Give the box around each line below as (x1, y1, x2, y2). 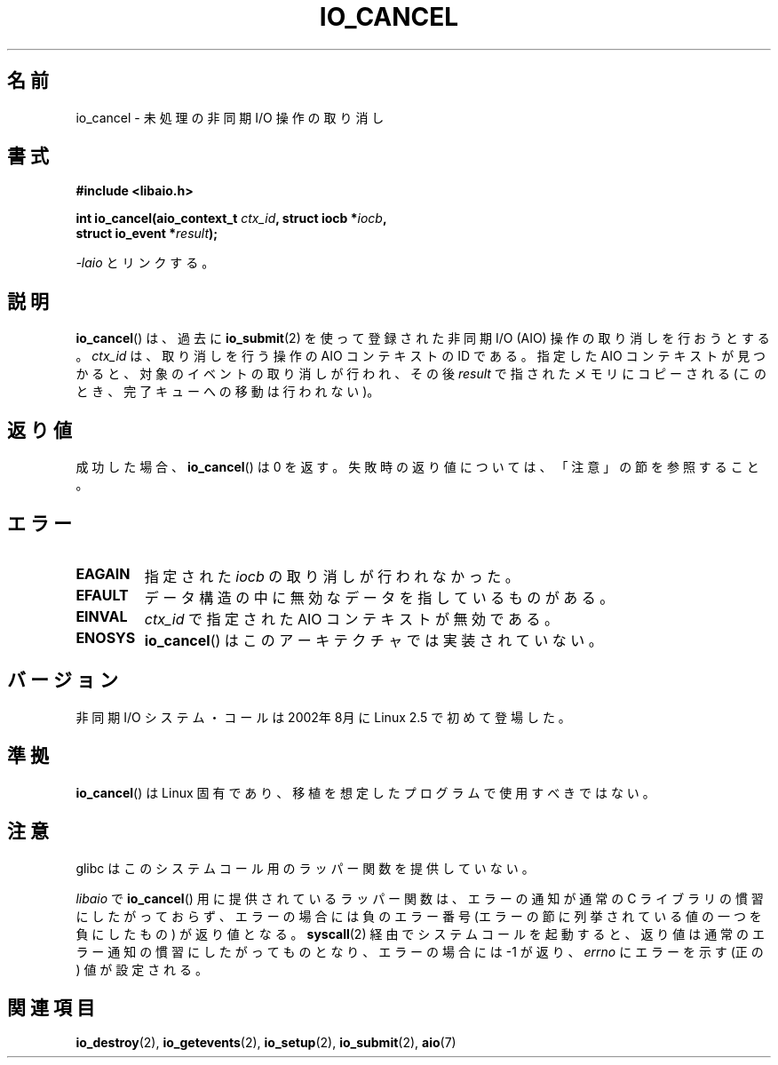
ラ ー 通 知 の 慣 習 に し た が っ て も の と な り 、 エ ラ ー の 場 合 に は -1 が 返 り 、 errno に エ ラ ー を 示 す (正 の (75, 943, 764, 959)
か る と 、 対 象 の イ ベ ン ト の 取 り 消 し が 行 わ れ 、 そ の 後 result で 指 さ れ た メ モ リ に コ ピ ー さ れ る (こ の (75, 366, 766, 382)
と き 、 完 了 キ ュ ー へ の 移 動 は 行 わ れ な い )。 (75, 384, 380, 400)
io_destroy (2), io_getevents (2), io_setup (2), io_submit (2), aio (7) (75, 1035, 456, 1051)
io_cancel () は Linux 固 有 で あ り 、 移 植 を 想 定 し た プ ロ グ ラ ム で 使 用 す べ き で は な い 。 (75, 784, 655, 800)
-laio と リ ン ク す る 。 (75, 255, 215, 271)
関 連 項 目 (7, 996, 95, 1019)
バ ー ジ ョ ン (7, 669, 118, 692)
